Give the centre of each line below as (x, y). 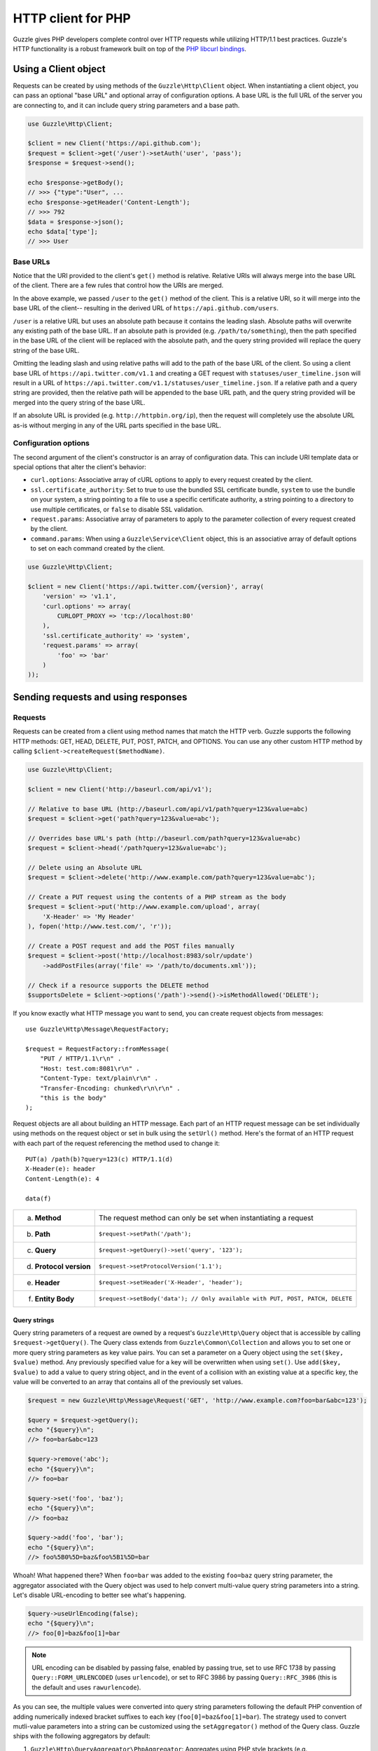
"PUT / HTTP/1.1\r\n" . (80, 1059)
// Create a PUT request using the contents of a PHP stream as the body (157, 897)
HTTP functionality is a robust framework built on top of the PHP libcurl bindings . (129, 48)
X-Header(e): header (61, 1169)
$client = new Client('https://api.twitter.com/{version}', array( (146, 586)
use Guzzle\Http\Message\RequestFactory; (97, 1029)
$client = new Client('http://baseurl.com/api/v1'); (120, 789)
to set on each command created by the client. (98, 548)
